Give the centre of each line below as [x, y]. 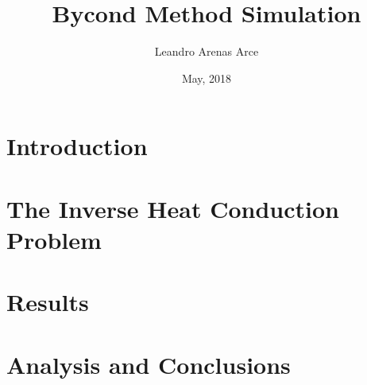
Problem [54, 239]
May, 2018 [207, 78]
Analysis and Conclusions [149, 364]
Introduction [77, 146]
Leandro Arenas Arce [207, 51]
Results [48, 302]
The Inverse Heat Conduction [173, 208]
